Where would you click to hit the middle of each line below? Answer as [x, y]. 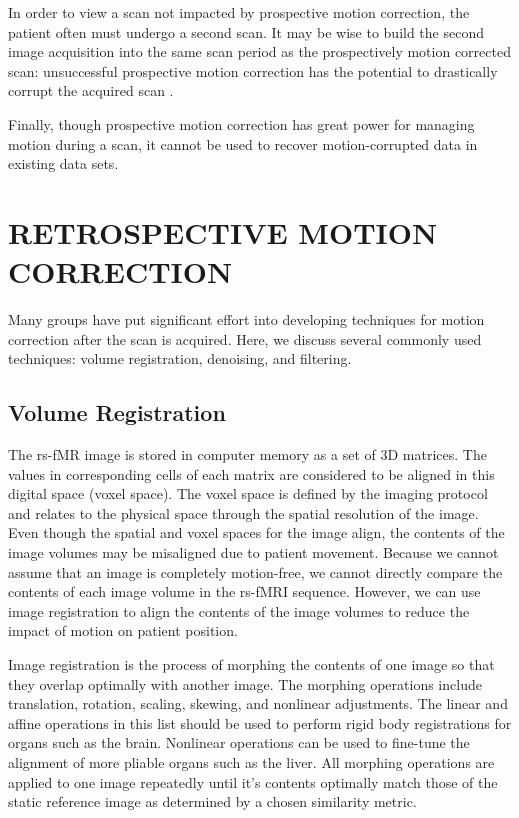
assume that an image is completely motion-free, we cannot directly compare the [255, 571]
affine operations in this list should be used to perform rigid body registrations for [260, 722]
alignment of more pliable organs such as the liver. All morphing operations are [251, 761]
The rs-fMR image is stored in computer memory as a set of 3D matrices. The [247, 454]
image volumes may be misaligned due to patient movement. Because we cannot [253, 552]
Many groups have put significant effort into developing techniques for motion [246, 319]
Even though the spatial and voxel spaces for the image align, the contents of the [256, 532]
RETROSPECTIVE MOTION [223, 231]
